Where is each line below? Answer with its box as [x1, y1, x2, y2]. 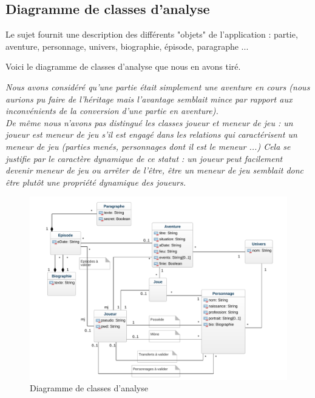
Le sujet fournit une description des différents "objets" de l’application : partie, [5, 28, 298, 41]
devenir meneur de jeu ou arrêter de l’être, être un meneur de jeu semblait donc [5, 164, 303, 177]
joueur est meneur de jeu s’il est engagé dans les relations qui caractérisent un [5, 128, 297, 141]
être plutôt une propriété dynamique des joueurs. [5, 175, 186, 188]
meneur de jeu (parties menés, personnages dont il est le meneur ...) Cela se [5, 140, 291, 152]
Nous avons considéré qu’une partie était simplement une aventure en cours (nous [5, 80, 310, 93]
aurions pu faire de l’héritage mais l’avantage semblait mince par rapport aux [5, 92, 293, 105]
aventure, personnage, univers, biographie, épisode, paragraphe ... [5, 39, 249, 52]
